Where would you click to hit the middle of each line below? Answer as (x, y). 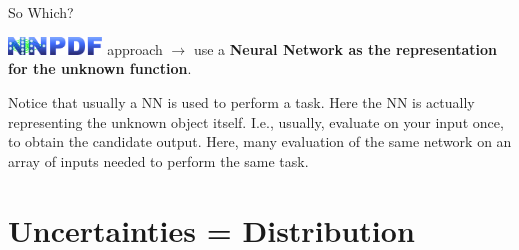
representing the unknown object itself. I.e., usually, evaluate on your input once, (256, 121)
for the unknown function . (100, 68)
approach (135, 48)
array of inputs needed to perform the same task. (158, 160)
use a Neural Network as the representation (345, 48)
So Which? (41, 12)
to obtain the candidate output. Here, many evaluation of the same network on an (260, 141)
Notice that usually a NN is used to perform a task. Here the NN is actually (241, 102)
